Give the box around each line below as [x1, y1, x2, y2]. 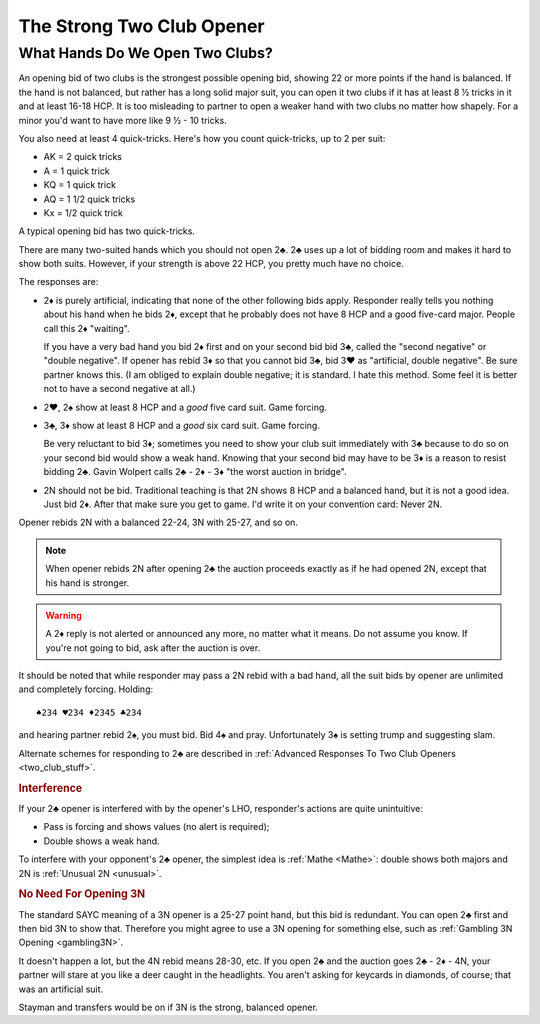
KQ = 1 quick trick [43, 179, 117, 191]
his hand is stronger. [45, 576, 130, 589]
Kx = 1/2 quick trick [43, 206, 124, 219]
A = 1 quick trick [43, 165, 110, 177]
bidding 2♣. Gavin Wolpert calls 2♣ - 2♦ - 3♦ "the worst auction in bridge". [43, 466, 347, 478]
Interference [18, 781, 83, 795]
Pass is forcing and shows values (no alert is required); [43, 821, 270, 833]
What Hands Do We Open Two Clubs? [18, 44, 274, 62]
